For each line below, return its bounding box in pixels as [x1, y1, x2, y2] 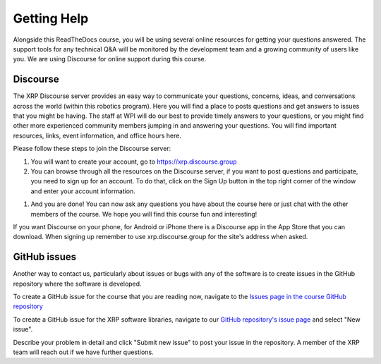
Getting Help [13, 11, 89, 26]
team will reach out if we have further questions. [13, 348, 155, 356]
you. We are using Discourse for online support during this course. [13, 55, 207, 63]
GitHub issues [13, 251, 77, 263]
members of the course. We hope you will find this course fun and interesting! [30, 210, 258, 218]
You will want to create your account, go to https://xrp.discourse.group [30, 157, 237, 166]
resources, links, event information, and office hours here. [13, 131, 181, 140]
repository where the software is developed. [13, 279, 142, 288]
